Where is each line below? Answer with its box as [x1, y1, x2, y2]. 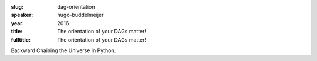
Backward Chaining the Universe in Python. [11, 47, 116, 54]
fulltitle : [11, 36, 31, 43]
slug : [11, 4, 23, 10]
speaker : [11, 12, 33, 19]
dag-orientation [57, 4, 95, 10]
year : [11, 19, 25, 26]
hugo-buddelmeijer [57, 12, 104, 19]
